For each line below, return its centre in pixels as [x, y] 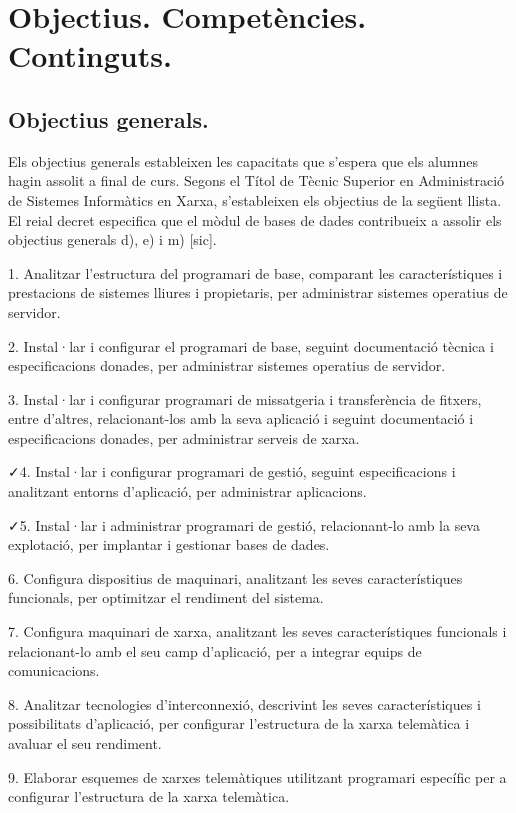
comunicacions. [54, 670]
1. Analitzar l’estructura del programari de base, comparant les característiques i [255, 272]
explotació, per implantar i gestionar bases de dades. [169, 544]
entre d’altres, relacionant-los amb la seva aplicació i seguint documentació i [241, 418]
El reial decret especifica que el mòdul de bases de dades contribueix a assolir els [255, 219]
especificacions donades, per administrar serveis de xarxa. [184, 437]
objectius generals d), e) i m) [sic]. [112, 239]
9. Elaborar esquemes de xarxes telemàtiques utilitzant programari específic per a [257, 776]
